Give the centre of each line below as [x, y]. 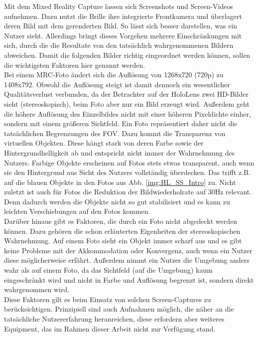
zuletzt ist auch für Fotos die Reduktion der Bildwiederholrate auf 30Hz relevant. [128, 192]
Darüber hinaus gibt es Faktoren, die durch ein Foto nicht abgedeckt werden [121, 221]
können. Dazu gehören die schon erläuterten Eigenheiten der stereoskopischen [122, 231]
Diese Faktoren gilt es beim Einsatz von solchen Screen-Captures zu [108, 299]
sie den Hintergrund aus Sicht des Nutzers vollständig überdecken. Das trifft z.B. [127, 172]
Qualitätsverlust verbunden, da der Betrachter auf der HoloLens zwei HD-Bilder [126, 94]
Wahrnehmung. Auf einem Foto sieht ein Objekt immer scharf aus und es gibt [123, 241]
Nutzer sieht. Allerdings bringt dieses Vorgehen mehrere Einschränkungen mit [123, 35]
